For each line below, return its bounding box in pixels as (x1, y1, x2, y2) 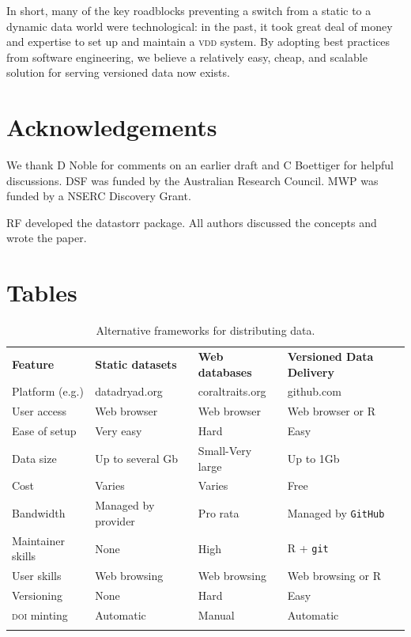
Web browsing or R (287, 567, 381, 584)
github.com (287, 383, 341, 400)
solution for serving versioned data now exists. (6, 64, 230, 81)
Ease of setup (12, 423, 77, 439)
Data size (12, 449, 57, 466)
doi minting (12, 606, 68, 623)
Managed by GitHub (287, 505, 385, 521)
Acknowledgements (6, 111, 217, 143)
